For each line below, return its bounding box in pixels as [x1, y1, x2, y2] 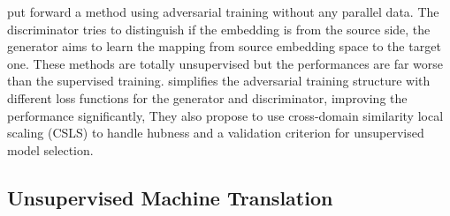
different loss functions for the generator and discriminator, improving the [7, 88, 408, 107]
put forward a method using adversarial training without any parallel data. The [7, 3, 439, 20]
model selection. [7, 140, 94, 159]
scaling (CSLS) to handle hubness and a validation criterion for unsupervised [7, 123, 424, 142]
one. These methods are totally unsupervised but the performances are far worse [7, 54, 444, 72]
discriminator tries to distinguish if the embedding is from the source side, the [7, 19, 431, 38]
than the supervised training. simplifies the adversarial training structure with [7, 71, 431, 90]
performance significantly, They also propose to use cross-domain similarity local [7, 106, 444, 124]
